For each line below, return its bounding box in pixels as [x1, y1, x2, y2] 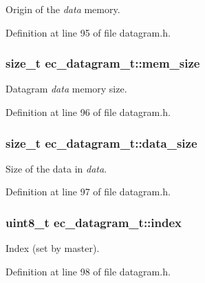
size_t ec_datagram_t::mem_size [6, 55, 200, 72]
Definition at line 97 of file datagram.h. [6, 184, 171, 199]
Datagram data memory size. [6, 81, 127, 96]
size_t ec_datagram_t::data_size [6, 134, 197, 151]
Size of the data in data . [6, 161, 107, 175]
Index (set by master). [6, 241, 100, 255]
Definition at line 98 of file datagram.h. [6, 264, 171, 278]
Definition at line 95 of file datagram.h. [6, 25, 171, 39]
